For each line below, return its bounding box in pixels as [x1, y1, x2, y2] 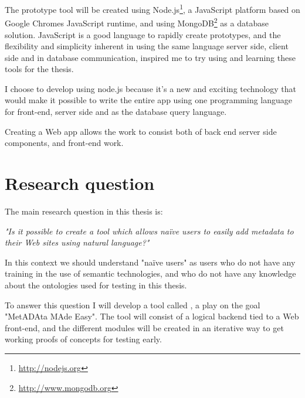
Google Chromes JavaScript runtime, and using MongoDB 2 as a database [5, 15, 269, 29]
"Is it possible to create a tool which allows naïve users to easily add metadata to [5, 224, 294, 237]
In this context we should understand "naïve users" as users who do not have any [5, 256, 296, 268]
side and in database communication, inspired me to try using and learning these [5, 51, 296, 63]
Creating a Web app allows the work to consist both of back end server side [5, 125, 277, 137]
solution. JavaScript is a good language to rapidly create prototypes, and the [5, 28, 281, 40]
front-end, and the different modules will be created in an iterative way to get [5, 321, 284, 334]
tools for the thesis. [5, 63, 74, 75]
